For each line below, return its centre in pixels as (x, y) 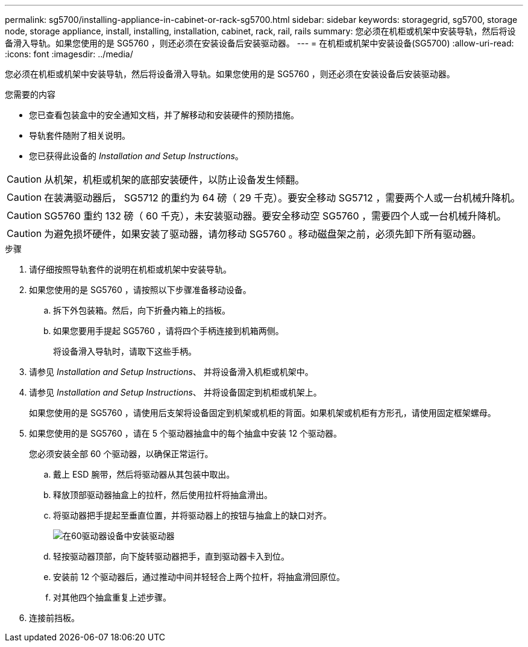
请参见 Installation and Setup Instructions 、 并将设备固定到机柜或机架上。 (175, 392)
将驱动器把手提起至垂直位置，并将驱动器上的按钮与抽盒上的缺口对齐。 (192, 515)
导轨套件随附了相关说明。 (80, 135)
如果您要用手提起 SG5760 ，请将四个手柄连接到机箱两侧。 (168, 331)
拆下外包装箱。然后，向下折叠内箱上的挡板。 (142, 310)
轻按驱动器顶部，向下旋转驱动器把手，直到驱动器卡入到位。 (171, 556)
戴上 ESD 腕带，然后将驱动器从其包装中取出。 (144, 474)
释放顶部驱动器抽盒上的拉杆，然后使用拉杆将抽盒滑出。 (163, 495)
